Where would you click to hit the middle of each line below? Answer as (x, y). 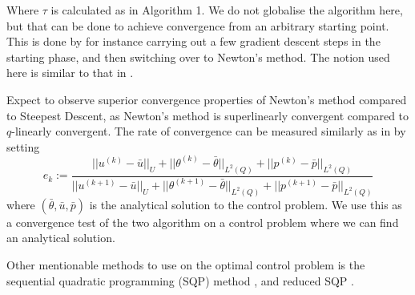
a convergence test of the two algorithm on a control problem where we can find (203, 222)
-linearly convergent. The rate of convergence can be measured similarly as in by (209, 131)
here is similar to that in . (70, 73)
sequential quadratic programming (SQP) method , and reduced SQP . (180, 280)
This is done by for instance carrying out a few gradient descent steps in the (193, 41)
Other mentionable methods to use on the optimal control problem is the (186, 265)
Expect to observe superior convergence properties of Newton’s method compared (207, 99)
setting (23, 146)
